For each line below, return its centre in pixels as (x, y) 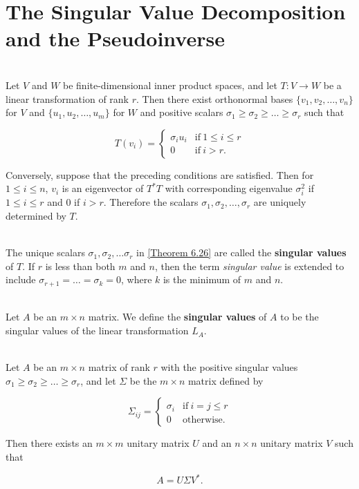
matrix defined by (225, 380)
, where (136, 279)
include (21, 279)
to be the (300, 317)
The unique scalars (45, 252)
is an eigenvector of (103, 188)
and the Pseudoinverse (115, 38)
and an (217, 443)
